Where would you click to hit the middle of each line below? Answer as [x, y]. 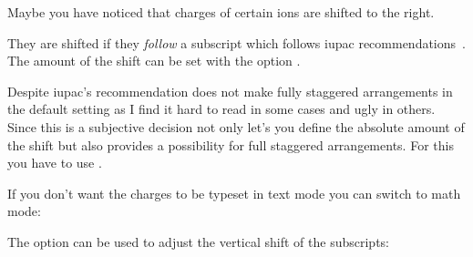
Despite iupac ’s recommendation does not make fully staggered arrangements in [230, 91]
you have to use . [55, 163]
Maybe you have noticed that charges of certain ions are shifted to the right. [221, 12]
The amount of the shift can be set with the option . [154, 61]
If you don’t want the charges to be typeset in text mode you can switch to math [234, 193]
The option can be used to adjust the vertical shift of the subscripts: [198, 241]
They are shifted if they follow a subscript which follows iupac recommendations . [236, 42]
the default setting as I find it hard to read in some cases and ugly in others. [221, 109]
